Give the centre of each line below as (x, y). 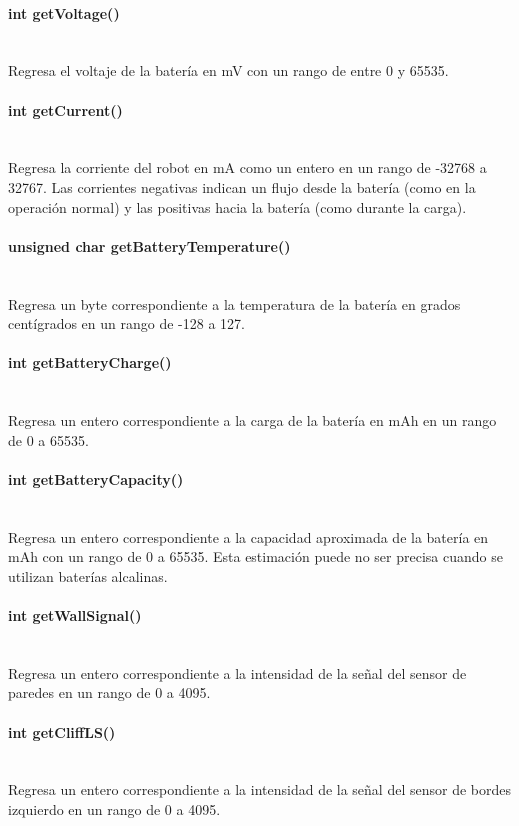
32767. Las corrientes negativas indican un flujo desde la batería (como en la (242, 186)
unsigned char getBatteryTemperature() (149, 245)
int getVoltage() (64, 12)
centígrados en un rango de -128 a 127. (126, 323)
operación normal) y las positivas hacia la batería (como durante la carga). (237, 206)
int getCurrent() (65, 109)
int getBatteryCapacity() (96, 478)
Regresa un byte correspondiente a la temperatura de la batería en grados (234, 303)
